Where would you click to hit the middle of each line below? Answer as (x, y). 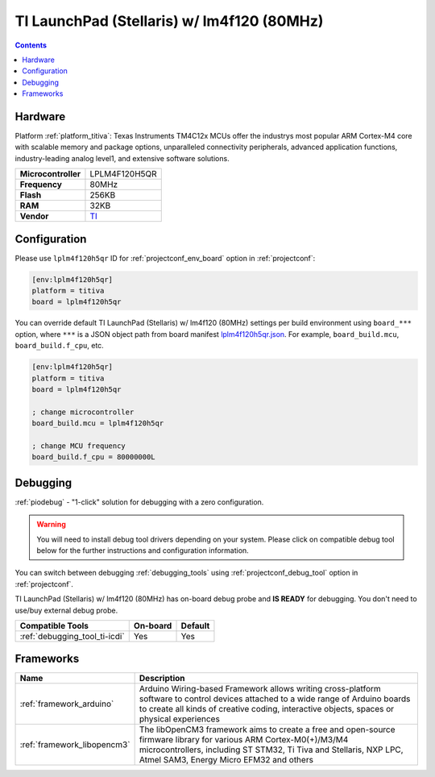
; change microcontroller (83, 412)
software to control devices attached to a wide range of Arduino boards (275, 699)
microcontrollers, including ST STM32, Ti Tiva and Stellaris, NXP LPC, (271, 750)
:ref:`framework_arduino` (67, 704)
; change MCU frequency (79, 446)
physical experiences (180, 719)
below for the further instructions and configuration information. (143, 551)
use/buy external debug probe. (66, 610)
